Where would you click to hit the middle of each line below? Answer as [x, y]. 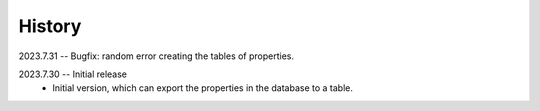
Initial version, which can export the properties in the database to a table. [203, 88]
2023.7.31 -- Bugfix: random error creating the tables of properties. [156, 56]
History [50, 26]
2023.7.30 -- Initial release [73, 74]
